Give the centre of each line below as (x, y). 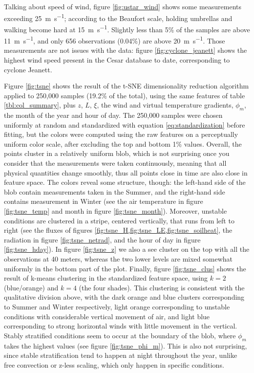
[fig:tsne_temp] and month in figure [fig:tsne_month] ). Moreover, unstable (116, 211)
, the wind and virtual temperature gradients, (165, 105)
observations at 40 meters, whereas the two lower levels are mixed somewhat (118, 259)
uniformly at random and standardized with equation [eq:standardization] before (125, 124)
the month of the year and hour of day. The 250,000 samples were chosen (113, 115)
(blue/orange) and (31, 287)
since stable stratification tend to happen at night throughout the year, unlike (121, 355)
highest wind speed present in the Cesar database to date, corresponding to (117, 59)
